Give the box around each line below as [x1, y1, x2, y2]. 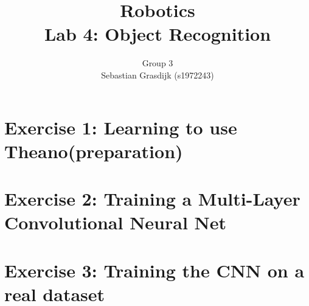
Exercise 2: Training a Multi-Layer [4, 186, 300, 211]
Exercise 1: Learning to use [4, 114, 237, 139]
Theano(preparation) [4, 138, 183, 163]
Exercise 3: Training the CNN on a [4, 257, 305, 282]
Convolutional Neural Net [4, 210, 227, 235]
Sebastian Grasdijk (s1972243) [101, 68, 214, 81]
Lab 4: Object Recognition [44, 21, 271, 46]
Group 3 [142, 57, 173, 69]
